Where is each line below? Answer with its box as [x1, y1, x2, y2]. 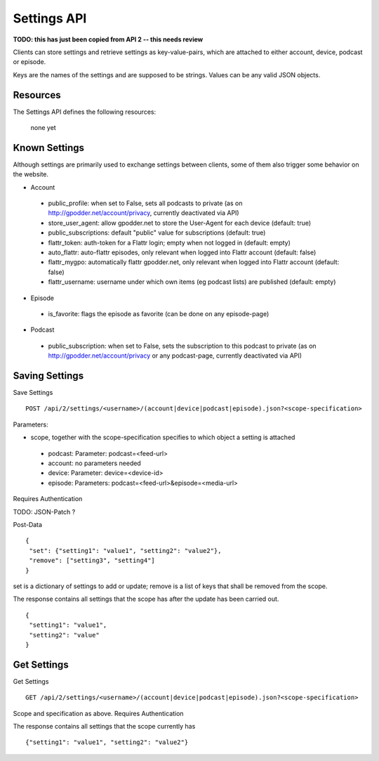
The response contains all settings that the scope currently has [13, 722, 196, 730]
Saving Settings [13, 370, 84, 382]
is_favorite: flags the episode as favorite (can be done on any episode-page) [48, 310, 270, 318]
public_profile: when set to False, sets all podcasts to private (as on [48, 199, 243, 207]
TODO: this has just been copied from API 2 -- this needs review [13, 35, 204, 44]
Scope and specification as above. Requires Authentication [13, 709, 184, 717]
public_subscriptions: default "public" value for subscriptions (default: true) [48, 228, 266, 237]
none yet [30, 124, 56, 132]
